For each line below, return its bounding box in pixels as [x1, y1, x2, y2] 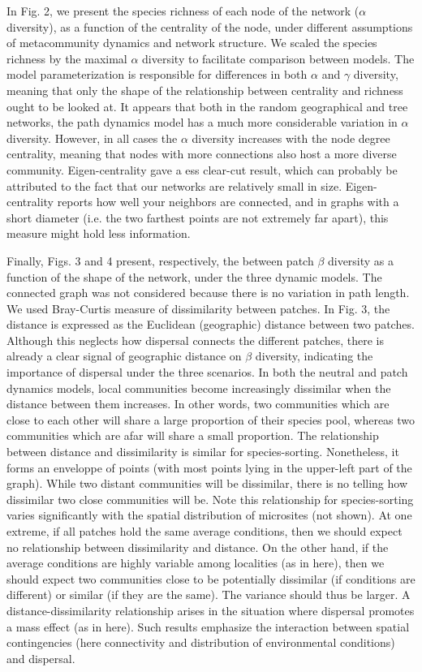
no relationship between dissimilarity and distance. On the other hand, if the [6, 538, 389, 555]
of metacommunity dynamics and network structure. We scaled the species [6, 34, 377, 51]
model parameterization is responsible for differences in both [6, 66, 308, 83]
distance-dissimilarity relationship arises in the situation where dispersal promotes [6, 601, 415, 618]
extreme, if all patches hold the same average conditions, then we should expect [6, 523, 403, 539]
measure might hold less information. [6, 225, 191, 242]
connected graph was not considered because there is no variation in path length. [6, 284, 410, 301]
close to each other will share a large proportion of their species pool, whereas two [6, 411, 416, 428]
